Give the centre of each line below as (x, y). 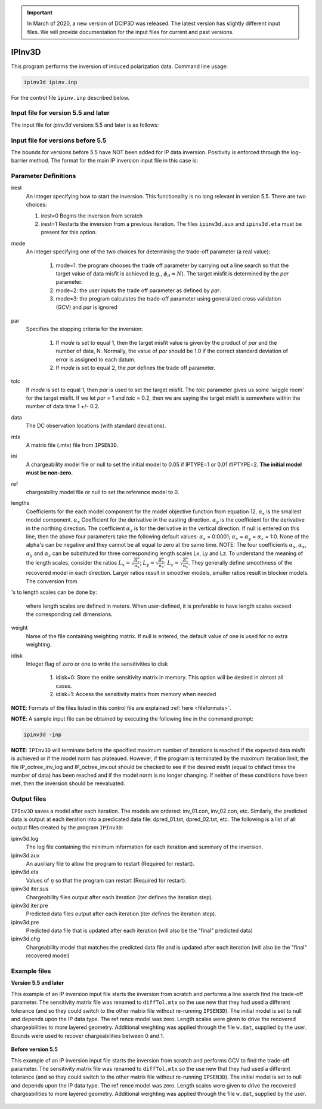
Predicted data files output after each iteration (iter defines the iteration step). (121, 914)
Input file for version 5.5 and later (60, 113)
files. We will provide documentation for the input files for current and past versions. (130, 32)
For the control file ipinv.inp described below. (70, 97)
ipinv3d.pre (25, 922)
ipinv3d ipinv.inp (50, 82)
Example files (31, 971)
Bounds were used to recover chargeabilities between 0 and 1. (88, 1036)
